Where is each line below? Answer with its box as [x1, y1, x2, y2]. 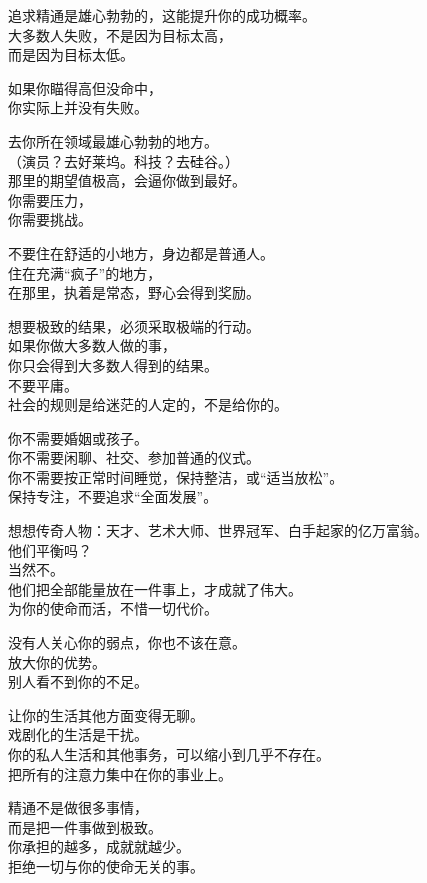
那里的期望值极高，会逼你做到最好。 [8, 170, 246, 191]
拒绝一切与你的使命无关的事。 [8, 855, 204, 876]
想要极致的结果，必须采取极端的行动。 [8, 315, 260, 336]
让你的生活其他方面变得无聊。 [8, 704, 204, 725]
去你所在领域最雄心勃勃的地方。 [8, 130, 218, 151]
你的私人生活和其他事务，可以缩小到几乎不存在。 [8, 744, 330, 764]
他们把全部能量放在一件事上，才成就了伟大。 [8, 578, 302, 599]
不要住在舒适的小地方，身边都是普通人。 [8, 242, 274, 263]
